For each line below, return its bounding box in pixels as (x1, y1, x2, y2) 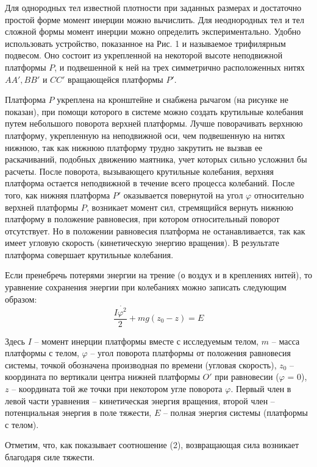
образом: (5, 292, 37, 305)
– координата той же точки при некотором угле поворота (12, 382, 223, 395)
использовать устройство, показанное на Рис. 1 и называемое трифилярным (5, 37, 286, 49)
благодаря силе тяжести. (5, 450, 95, 463)
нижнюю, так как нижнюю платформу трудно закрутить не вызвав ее (5, 141, 263, 153)
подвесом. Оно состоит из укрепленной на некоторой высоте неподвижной (5, 49, 283, 61)
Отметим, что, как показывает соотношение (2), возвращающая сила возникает (5, 438, 299, 451)
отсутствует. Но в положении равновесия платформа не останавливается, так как (5, 224, 305, 237)
